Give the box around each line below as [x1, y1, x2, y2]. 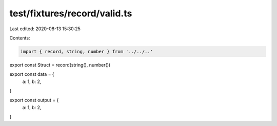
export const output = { [9, 97, 59, 103]
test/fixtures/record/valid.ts [9, 8, 132, 19]
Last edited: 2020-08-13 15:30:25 [9, 26, 81, 32]
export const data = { [9, 71, 55, 77]
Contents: [9, 35, 30, 41]
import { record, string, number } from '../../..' [20, 49, 153, 54]
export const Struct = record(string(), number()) [9, 61, 111, 68]
